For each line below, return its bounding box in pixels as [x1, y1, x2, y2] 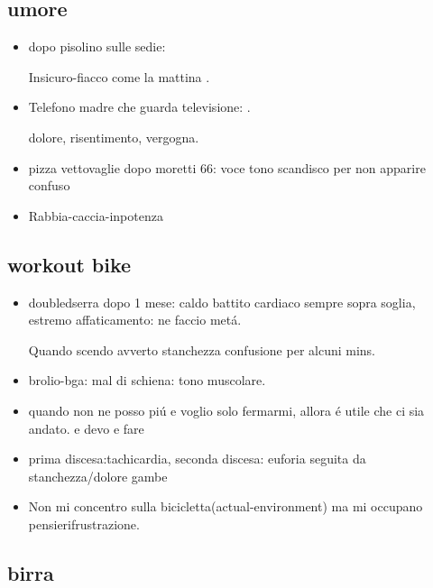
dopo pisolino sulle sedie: [28, 37, 166, 56]
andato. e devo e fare [28, 418, 144, 437]
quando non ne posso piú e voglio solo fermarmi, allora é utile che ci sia [28, 400, 425, 419]
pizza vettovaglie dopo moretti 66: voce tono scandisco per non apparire [28, 158, 426, 177]
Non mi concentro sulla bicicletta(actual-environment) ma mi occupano [28, 497, 423, 516]
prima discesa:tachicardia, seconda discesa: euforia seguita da [28, 449, 366, 468]
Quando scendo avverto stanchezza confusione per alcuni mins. [28, 340, 376, 359]
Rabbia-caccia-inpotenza [28, 206, 163, 225]
